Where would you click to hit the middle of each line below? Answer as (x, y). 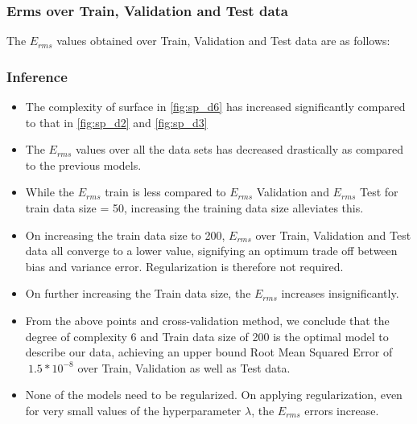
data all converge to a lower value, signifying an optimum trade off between (211, 251)
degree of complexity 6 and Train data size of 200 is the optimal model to (207, 336)
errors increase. (342, 410)
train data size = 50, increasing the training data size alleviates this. (194, 208)
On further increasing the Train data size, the (138, 293)
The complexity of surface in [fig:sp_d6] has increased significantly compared (215, 107)
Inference (37, 76)
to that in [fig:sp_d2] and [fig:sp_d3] (116, 122)
